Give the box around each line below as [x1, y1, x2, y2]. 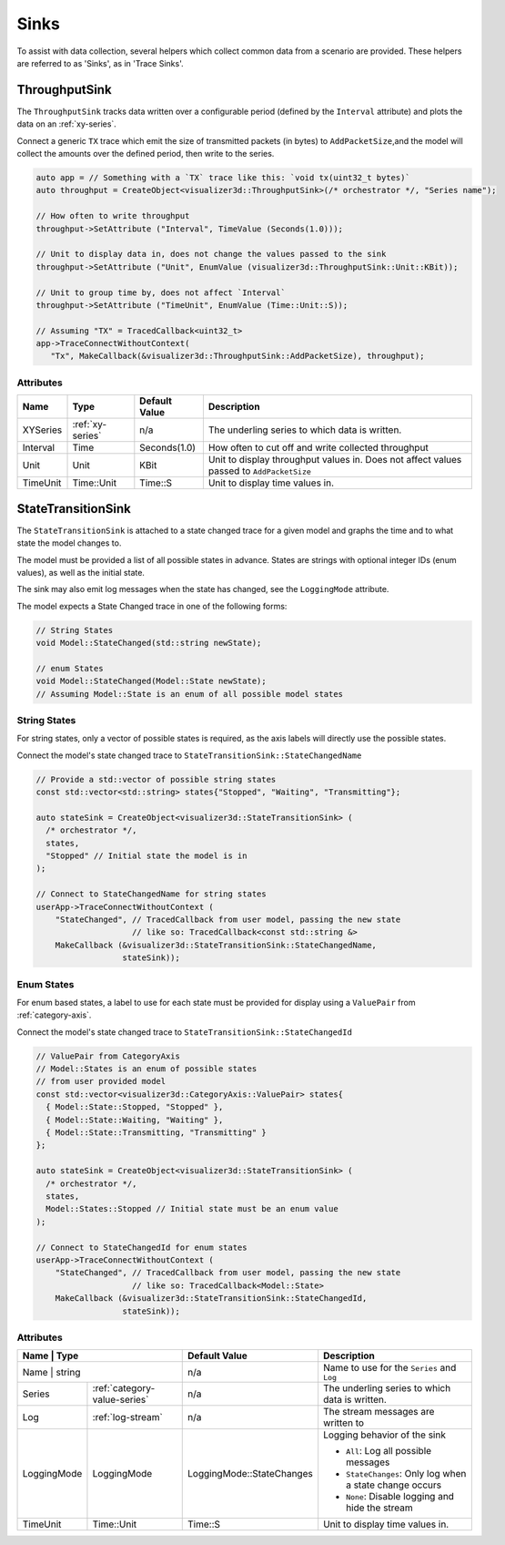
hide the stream [346, 1501, 413, 1514]
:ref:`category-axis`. [16, 1009, 92, 1020]
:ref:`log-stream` [92, 1411, 163, 1424]
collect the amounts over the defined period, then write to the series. [16, 148, 275, 159]
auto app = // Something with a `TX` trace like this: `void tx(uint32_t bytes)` [35, 173, 411, 182]
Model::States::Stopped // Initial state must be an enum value [45, 1203, 338, 1214]
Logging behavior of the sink [323, 1428, 446, 1441]
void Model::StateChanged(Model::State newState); [35, 676, 268, 687]
